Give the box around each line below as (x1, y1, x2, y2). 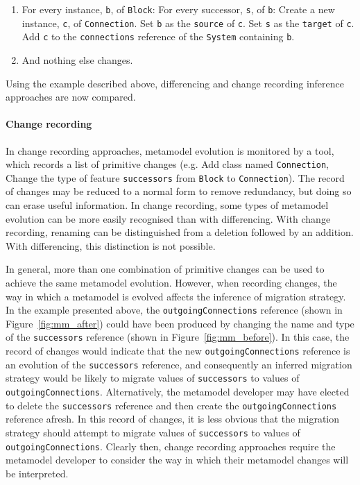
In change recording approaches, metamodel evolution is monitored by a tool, (6, 143, 334, 158)
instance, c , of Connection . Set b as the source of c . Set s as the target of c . (22, 15, 354, 30)
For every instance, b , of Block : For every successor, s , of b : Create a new (22, 2, 335, 16)
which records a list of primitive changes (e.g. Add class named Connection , (6, 157, 329, 171)
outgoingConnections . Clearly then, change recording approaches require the (6, 439, 336, 453)
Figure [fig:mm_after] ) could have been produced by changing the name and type (6, 316, 354, 330)
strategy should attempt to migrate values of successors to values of (6, 425, 300, 439)
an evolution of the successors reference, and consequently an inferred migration (6, 357, 352, 371)
